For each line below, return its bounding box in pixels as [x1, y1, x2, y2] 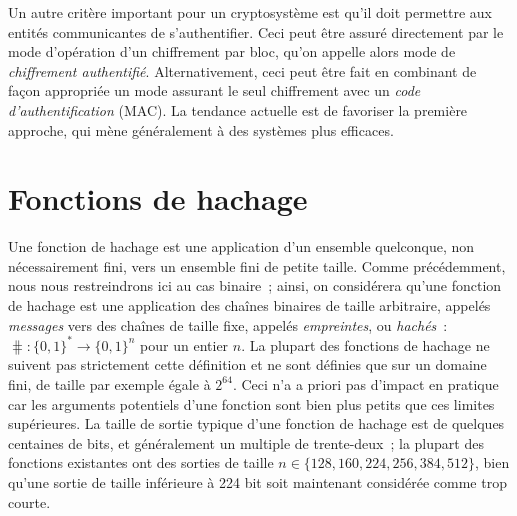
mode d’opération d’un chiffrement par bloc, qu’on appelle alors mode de [8, 41, 456, 62]
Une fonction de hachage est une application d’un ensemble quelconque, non [8, 236, 475, 257]
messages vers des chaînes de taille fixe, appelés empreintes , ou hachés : [8, 314, 448, 335]
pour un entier [140, 334, 229, 355]
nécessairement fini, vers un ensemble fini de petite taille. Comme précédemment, [8, 255, 506, 276]
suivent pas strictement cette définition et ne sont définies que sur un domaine [8, 354, 487, 375]
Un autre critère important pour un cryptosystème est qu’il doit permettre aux [8, 2, 492, 22]
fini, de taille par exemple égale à [8, 373, 211, 394]
